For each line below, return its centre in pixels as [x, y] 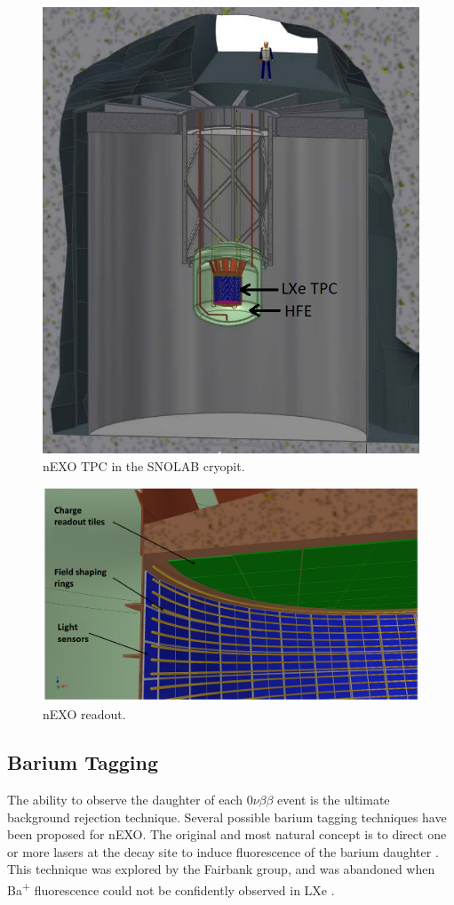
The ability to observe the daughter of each [125, 799]
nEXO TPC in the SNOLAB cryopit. [144, 465]
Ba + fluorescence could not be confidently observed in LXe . [171, 888]
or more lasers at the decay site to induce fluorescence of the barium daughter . [223, 851]
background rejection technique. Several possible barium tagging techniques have [227, 817]
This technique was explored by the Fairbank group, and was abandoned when [221, 869]
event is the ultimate [334, 799]
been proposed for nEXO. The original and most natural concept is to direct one [227, 834]
